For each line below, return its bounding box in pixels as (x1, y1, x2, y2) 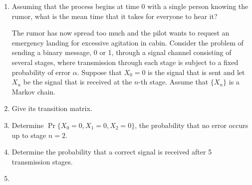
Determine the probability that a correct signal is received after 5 (11, 146, 212, 157)
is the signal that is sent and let (148, 66, 245, 77)
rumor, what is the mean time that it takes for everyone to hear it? (11, 10, 218, 21)
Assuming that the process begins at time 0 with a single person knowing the (11, 1, 249, 11)
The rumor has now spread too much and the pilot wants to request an (11, 27, 230, 38)
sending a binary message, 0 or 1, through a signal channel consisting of (11, 47, 232, 57)
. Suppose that (77, 66, 122, 77)
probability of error (11, 66, 71, 77)
